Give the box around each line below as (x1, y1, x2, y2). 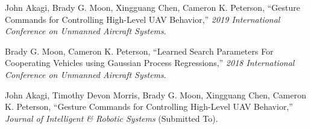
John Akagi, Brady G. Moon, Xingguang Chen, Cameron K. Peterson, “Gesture (5, 1, 300, 13)
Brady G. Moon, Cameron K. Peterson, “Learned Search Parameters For (5, 44, 274, 57)
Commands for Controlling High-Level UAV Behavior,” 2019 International (5, 13, 280, 25)
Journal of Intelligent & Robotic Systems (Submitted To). (5, 112, 218, 124)
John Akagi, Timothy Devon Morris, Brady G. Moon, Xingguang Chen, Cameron (5, 88, 306, 101)
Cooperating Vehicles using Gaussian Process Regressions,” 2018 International (5, 56, 295, 69)
